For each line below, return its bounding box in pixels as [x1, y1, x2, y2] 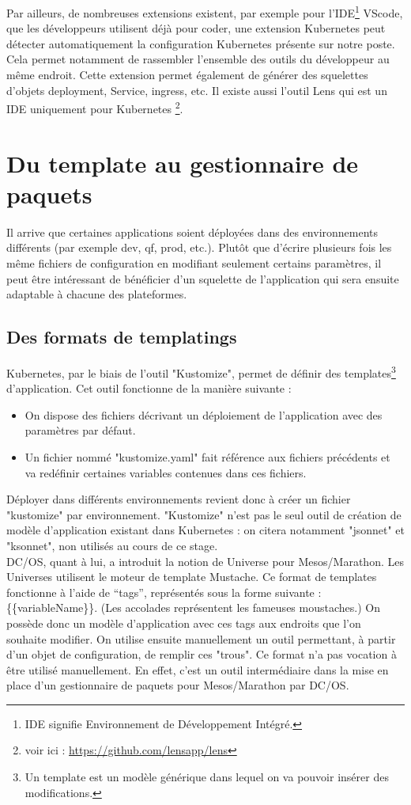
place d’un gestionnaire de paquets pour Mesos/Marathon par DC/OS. [6, 677, 349, 693]
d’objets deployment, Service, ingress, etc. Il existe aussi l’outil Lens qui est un [6, 82, 387, 98]
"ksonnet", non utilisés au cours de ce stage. [6, 537, 218, 553]
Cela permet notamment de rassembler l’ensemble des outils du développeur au [6, 51, 390, 67]
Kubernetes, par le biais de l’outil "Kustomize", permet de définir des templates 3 [6, 362, 396, 381]
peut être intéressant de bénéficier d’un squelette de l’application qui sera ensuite [6, 270, 399, 287]
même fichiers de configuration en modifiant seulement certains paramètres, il [6, 254, 382, 271]
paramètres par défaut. [25, 422, 136, 439]
